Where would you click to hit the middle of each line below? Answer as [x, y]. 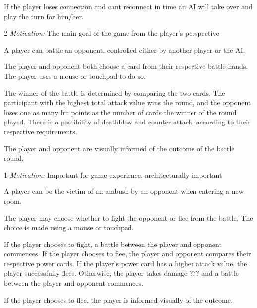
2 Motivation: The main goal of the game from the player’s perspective [112, 33]
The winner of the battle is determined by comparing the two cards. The [115, 92]
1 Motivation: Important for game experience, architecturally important [113, 174]
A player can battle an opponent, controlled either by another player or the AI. [125, 49]
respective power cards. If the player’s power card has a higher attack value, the [126, 263]
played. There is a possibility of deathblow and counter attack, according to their [127, 122]
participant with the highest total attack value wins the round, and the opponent [128, 102]
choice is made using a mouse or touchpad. [69, 227]
